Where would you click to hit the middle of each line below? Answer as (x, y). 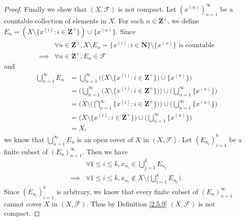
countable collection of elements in (55, 21)
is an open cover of (105, 139)
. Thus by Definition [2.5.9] (127, 203)
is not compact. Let (147, 9)
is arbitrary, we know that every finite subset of (127, 191)
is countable (196, 46)
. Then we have (105, 151)
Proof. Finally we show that (46, 9)
